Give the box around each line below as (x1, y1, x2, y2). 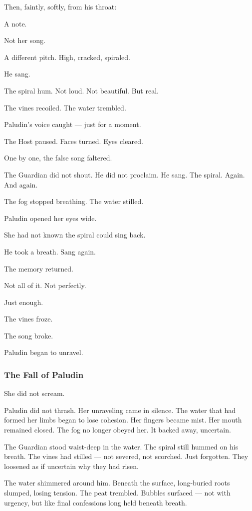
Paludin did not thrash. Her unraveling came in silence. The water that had (4, 404, 236, 415)
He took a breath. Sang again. (4, 246, 96, 256)
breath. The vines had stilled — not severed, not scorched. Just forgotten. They (4, 451, 249, 461)
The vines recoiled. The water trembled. (4, 102, 126, 112)
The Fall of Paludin (4, 368, 84, 380)
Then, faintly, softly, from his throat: (4, 1, 117, 11)
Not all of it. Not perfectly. (4, 280, 86, 290)
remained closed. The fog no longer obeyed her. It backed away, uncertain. (4, 424, 231, 435)
